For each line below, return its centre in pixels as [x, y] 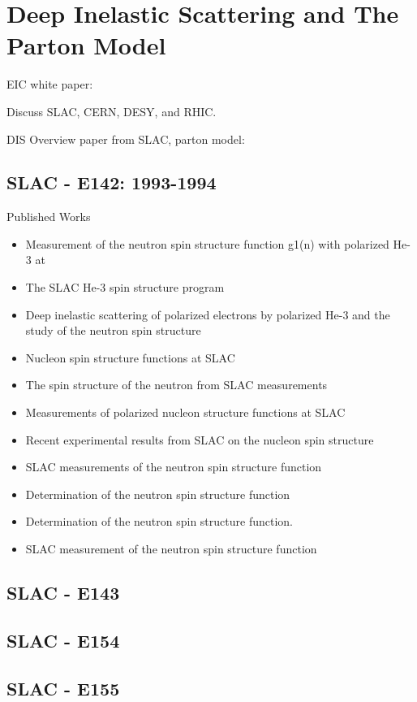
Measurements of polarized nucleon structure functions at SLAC [185, 412]
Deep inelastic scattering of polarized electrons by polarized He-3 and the [208, 314]
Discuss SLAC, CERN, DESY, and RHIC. [112, 111]
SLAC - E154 [63, 640]
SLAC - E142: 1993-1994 [112, 182]
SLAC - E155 [63, 688]
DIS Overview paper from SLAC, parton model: [126, 139]
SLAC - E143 [63, 592]
